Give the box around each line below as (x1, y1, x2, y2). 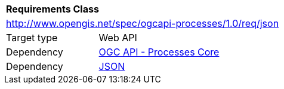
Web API (98, 32, 137, 44)
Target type (6, 32, 58, 44)
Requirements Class (6, 3, 99, 15)
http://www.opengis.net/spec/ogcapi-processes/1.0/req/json (6, 17, 279, 29)
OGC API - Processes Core (98, 46, 220, 58)
